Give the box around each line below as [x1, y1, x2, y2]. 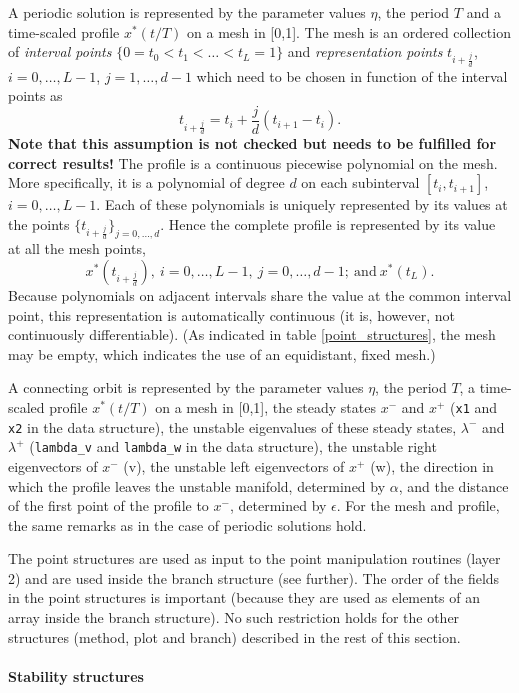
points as [8, 85, 63, 106]
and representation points [287, 41, 443, 62]
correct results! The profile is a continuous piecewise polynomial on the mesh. [8, 152, 498, 173]
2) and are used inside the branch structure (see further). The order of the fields [8, 567, 500, 588]
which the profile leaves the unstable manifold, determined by [8, 475, 386, 496]
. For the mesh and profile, [336, 495, 500, 516]
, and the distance [398, 475, 509, 496]
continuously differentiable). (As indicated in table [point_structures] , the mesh [8, 324, 496, 345]
